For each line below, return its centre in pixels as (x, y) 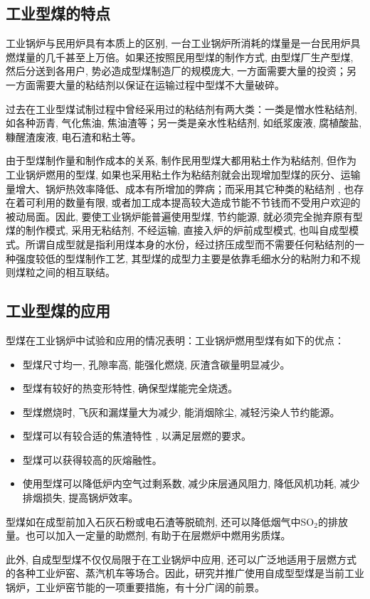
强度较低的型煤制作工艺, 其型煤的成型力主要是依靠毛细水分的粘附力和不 (183, 258)
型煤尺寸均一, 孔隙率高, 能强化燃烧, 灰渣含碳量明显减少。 (156, 364)
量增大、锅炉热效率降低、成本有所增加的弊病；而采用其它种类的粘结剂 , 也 (180, 188)
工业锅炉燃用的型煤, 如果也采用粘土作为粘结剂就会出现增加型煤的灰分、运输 (183, 174)
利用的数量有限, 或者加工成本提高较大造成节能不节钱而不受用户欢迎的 (198, 202)
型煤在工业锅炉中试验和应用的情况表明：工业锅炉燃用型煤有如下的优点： (175, 340)
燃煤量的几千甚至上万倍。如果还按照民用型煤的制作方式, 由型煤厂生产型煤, (180, 57)
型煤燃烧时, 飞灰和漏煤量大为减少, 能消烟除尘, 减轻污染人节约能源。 (181, 412)
